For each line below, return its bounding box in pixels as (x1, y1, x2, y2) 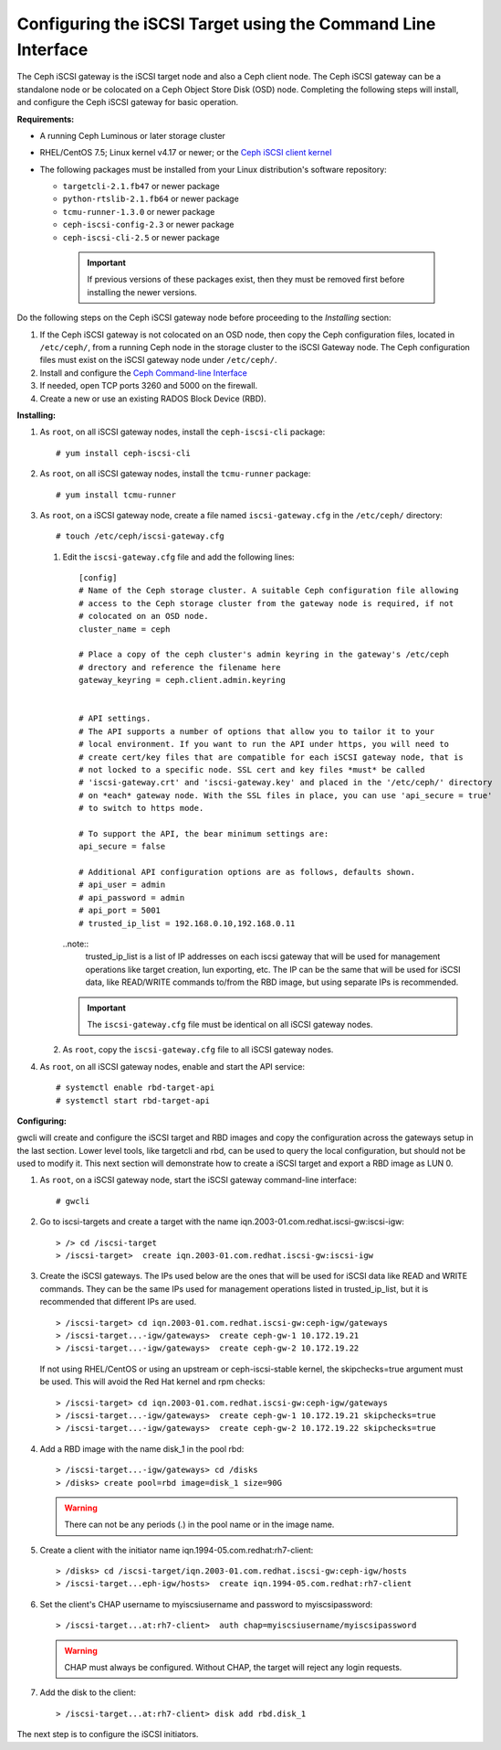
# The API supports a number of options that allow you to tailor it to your (78, 726, 435, 736)
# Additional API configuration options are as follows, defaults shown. (78, 867, 416, 878)
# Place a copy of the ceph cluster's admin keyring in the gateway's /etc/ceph (78, 649, 450, 660)
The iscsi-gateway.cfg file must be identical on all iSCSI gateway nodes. (87, 1019, 373, 1030)
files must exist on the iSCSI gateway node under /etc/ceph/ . (39, 355, 277, 366)
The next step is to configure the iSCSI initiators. (16, 1729, 199, 1740)
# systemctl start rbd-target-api (56, 1095, 210, 1105)
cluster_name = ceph (78, 624, 171, 635)
